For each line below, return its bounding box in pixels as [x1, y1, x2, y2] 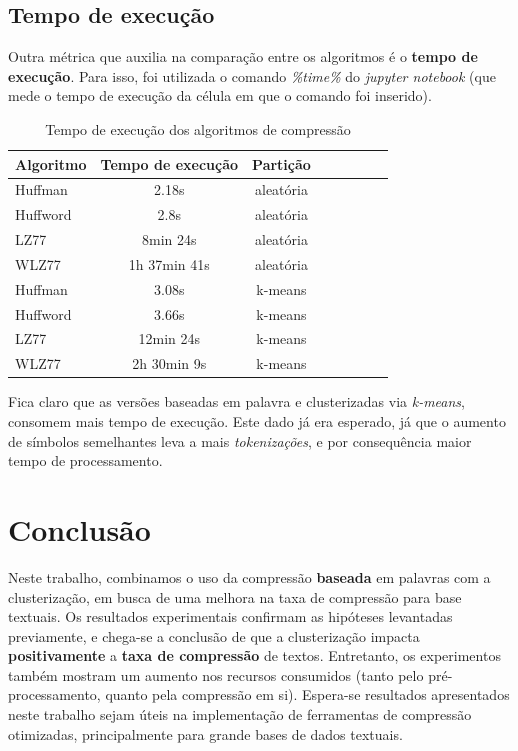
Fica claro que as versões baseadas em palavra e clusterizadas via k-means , [8, 391, 465, 412]
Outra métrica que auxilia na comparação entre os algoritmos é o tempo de [8, 46, 478, 67]
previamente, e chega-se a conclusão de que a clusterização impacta [8, 625, 420, 646]
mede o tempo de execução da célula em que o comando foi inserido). [8, 85, 432, 106]
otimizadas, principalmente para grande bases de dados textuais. [8, 723, 403, 744]
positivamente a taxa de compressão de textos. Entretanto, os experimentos [8, 645, 501, 666]
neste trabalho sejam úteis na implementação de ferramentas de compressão [8, 704, 472, 725]
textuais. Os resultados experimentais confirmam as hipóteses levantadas [8, 606, 453, 627]
